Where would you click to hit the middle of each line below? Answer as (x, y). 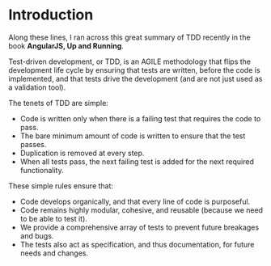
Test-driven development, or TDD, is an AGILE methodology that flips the (129, 61)
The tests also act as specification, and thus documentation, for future (137, 244)
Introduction (51, 15)
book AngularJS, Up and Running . (66, 45)
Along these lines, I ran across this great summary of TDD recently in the (129, 37)
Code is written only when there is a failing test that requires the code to (140, 118)
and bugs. (37, 235)
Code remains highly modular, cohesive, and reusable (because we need (142, 210)
